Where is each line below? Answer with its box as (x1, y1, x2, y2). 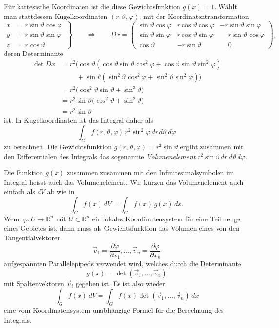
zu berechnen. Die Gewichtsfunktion (4, 142, 112, 151)
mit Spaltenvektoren (4, 278, 64, 288)
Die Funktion (4, 167, 43, 178)
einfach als (4, 186, 35, 197)
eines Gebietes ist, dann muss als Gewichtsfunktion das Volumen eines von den (4, 223, 239, 233)
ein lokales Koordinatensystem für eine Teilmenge (92, 213, 240, 223)
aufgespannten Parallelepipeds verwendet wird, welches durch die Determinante (4, 258, 241, 269)
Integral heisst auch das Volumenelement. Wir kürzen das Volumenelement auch (4, 177, 244, 187)
